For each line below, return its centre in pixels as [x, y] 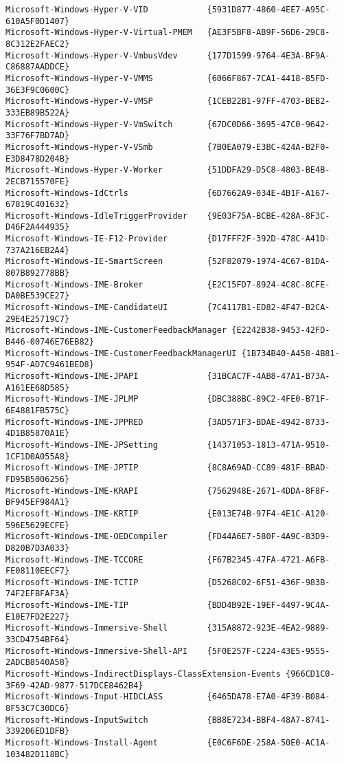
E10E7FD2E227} [38, 616]
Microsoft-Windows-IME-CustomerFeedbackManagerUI [121, 353]
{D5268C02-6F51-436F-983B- [268, 582]
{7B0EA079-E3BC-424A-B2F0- [268, 147]
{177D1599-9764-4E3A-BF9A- [268, 55]
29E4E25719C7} [38, 319]
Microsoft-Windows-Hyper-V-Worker [84, 170]
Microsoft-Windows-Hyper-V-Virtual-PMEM [99, 33]
